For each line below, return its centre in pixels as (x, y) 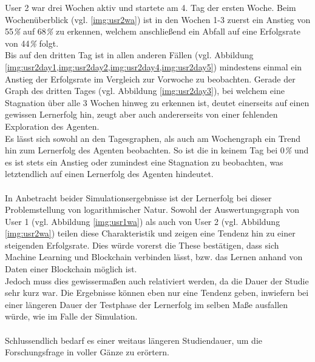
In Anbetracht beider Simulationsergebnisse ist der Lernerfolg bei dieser (138, 197)
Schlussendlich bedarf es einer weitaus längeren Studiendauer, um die (134, 340)
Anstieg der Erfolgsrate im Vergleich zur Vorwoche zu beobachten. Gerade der (150, 79)
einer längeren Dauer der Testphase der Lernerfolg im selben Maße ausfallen (147, 304)
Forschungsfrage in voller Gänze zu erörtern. (87, 352)
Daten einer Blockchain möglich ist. (71, 269)
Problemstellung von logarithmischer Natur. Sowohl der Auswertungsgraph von (152, 209)
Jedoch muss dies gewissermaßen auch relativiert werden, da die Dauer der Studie (157, 280)
